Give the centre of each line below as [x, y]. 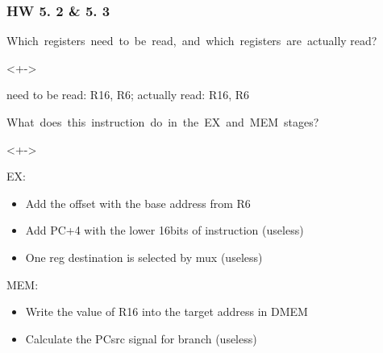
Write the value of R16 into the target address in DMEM [167, 311]
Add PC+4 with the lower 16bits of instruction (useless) [164, 230]
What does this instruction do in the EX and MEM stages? [163, 122]
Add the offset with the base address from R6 [138, 203]
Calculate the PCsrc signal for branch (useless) [141, 338]
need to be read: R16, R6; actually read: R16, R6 [128, 95]
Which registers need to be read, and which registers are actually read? [192, 41]
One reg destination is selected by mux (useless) [144, 257]
